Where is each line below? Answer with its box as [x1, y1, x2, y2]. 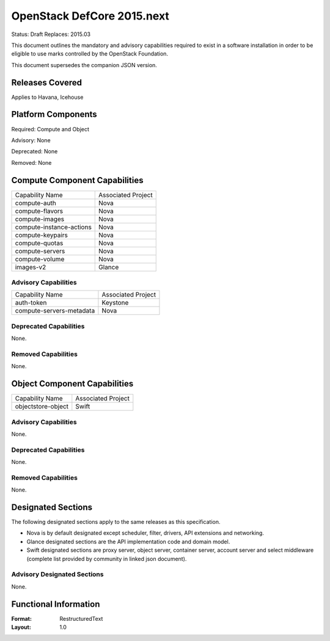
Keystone [101, 299, 129, 307]
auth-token [15, 299, 47, 307]
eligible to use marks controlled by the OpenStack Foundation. [11, 50, 168, 57]
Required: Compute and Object [11, 125, 90, 132]
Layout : [11, 623, 32, 631]
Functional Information [11, 599, 100, 609]
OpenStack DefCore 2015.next [11, 9, 169, 23]
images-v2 [15, 263, 46, 271]
